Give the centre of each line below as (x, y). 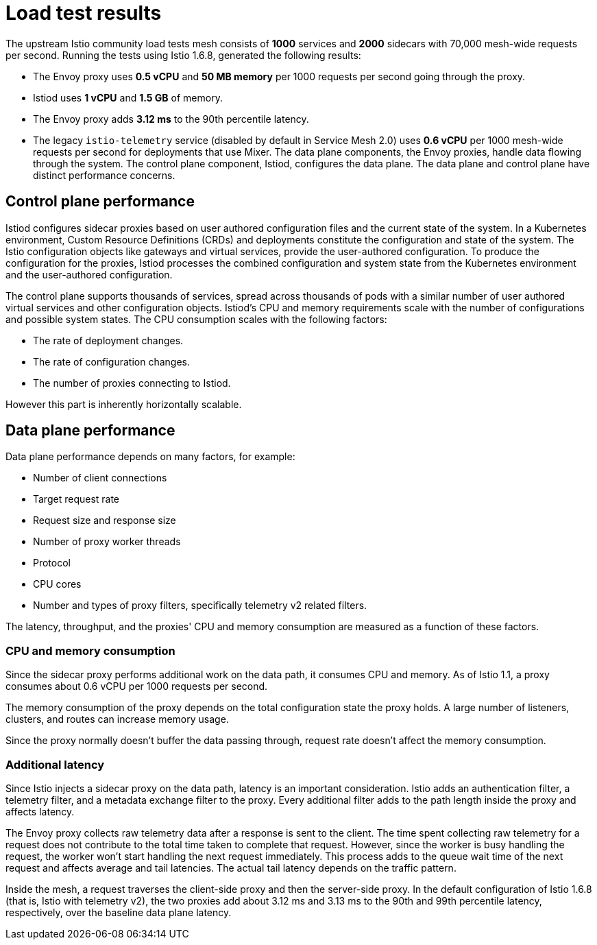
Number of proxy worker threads (107, 542)
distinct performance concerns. (104, 175)
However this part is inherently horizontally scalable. (124, 404)
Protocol (52, 563)
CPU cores (57, 584)
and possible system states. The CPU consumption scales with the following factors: (196, 319)
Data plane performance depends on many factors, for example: (150, 457)
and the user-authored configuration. (89, 274)
